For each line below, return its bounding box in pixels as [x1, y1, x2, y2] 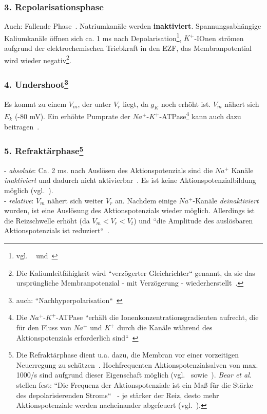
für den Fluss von [16, 322, 71, 333]
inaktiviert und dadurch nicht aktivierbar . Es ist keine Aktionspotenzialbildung [4, 175, 256, 185]
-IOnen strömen [194, 32, 244, 43]
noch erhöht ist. [161, 98, 211, 109]
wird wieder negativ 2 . [4, 53, 71, 65]
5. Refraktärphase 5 [4, 143, 84, 157]
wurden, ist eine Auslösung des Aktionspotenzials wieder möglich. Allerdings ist [4, 205, 255, 216]
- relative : [4, 195, 34, 205]
